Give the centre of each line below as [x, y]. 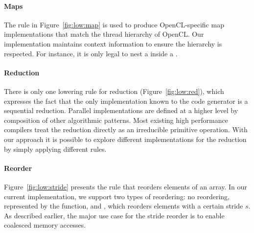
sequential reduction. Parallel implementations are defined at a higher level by [121, 110]
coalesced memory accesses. [45, 225]
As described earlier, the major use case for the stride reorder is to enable [114, 215]
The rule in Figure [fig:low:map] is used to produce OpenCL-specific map [114, 24]
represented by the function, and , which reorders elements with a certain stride [124, 206]
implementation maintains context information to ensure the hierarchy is [113, 43]
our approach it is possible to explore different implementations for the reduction [125, 139]
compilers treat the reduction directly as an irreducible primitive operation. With [126, 129]
